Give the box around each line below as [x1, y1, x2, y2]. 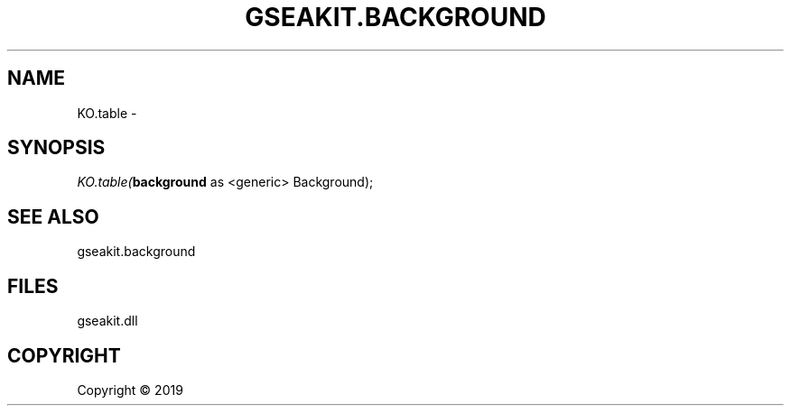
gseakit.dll [77, 313, 138, 329]
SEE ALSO [7, 205, 99, 228]
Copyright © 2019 [77, 381, 183, 398]
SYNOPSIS [7, 136, 106, 160]
